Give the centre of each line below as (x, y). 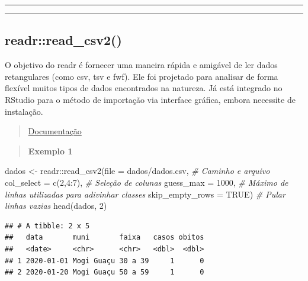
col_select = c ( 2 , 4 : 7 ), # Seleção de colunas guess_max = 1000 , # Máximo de (147, 182)
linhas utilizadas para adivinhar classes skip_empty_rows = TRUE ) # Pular (145, 194)
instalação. (24, 111)
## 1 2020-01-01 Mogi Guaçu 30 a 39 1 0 (105, 261)
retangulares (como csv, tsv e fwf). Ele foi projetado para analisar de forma (142, 76)
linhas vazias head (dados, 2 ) (56, 206)
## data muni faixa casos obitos (105, 238)
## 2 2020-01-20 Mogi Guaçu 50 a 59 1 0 (105, 272)
